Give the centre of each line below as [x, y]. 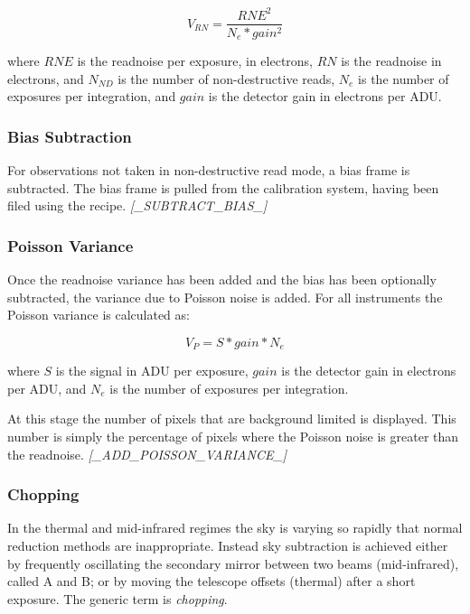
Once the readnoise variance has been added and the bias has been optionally [222, 279]
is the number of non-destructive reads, [226, 78]
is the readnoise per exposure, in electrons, [195, 61]
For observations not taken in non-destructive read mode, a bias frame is [209, 170]
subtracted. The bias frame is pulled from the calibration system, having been [223, 187]
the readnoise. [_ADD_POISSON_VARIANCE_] [147, 454]
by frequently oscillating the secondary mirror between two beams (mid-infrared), [233, 563]
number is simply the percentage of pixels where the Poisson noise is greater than [233, 437]
